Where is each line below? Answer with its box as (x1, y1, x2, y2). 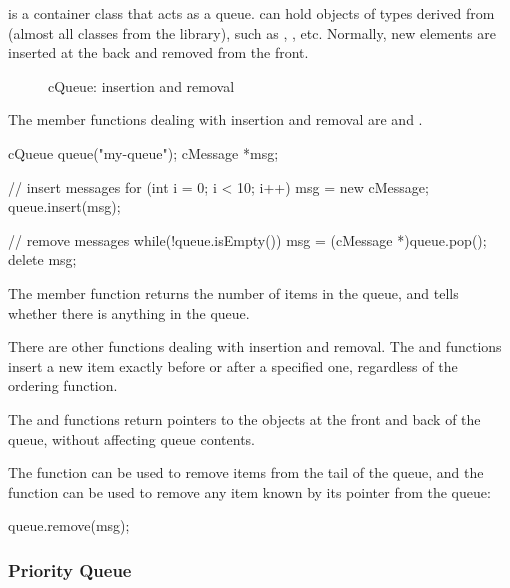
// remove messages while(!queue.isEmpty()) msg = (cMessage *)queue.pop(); (8, 229, 487, 250)
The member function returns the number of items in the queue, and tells (8, 282, 459, 303)
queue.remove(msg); (8, 515, 130, 536)
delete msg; (8, 249, 77, 270)
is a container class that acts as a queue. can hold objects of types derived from (8, 3, 495, 23)
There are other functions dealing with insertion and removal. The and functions (8, 336, 502, 357)
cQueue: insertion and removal (48, 75, 235, 96)
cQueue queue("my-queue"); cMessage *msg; (8, 142, 279, 163)
